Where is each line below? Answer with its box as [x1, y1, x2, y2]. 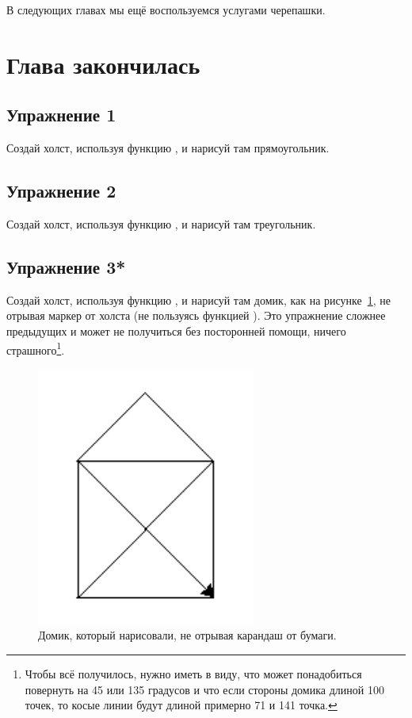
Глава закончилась [6, 48, 200, 80]
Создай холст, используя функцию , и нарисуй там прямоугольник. [6, 140, 330, 156]
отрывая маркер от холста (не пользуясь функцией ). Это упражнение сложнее [6, 307, 386, 324]
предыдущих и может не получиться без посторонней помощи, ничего [6, 322, 346, 339]
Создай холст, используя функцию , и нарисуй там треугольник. [6, 215, 316, 232]
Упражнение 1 [6, 102, 116, 127]
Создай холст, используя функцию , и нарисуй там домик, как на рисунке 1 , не [6, 291, 391, 308]
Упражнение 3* [6, 254, 126, 278]
